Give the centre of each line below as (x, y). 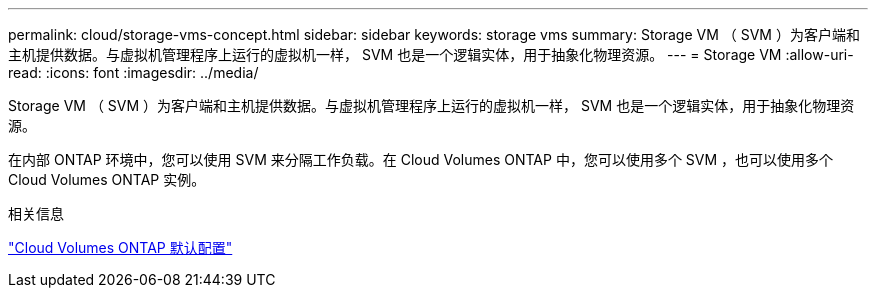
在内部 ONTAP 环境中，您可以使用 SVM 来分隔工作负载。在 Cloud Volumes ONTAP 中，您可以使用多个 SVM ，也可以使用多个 (421, 159)
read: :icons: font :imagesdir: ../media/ (133, 72)
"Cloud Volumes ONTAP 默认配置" (120, 247)
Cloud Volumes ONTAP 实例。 (107, 179)
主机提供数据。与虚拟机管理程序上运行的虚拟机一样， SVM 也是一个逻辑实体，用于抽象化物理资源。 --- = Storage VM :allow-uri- (431, 54)
